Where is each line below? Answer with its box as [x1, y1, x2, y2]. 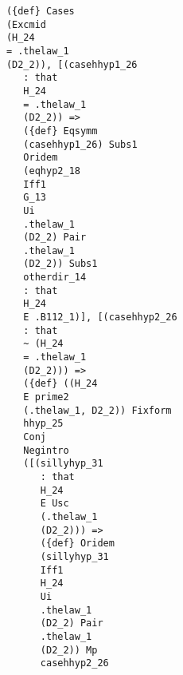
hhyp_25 [23, 418, 64, 430]
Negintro [23, 444, 69, 456]
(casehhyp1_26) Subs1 [23, 138, 138, 150]
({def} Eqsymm [23, 125, 98, 137]
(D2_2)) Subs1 [23, 258, 98, 270]
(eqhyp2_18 [23, 165, 80, 177]
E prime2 [23, 391, 69, 403]
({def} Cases [6, 6, 75, 17]
